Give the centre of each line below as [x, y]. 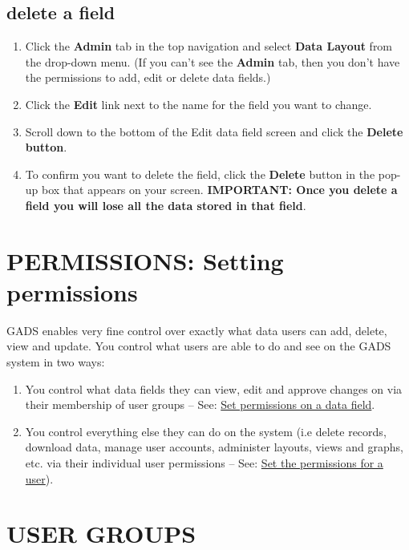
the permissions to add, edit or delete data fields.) [148, 77]
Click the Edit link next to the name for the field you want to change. [198, 104]
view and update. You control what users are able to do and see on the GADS [199, 346]
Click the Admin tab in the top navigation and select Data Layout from [209, 46]
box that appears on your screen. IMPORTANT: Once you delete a [220, 190]
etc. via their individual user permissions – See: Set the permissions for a [204, 463]
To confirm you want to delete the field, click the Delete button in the [200, 174]
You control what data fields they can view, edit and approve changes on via [214, 388]
